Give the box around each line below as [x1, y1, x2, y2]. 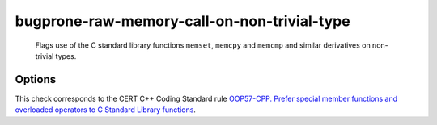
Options [15, 73, 57, 86]
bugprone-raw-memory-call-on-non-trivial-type [15, 12, 351, 30]
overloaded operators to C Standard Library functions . [15, 105, 196, 115]
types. [55, 51, 77, 60]
